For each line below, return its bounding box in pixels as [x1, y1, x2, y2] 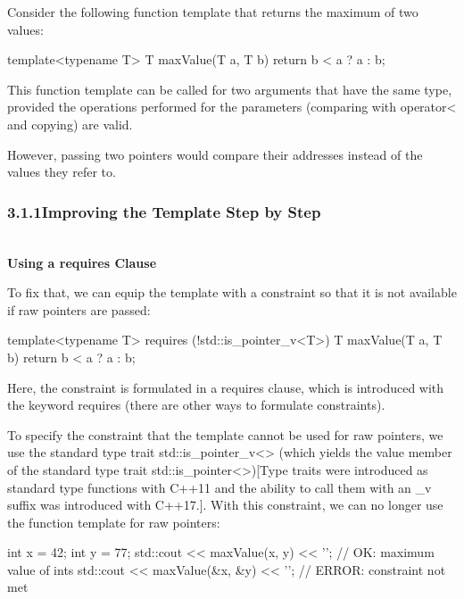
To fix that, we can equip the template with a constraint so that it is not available [7, 283, 457, 302]
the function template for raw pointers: [7, 512, 220, 531]
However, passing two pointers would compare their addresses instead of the [7, 145, 423, 163]
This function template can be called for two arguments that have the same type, [7, 79, 452, 98]
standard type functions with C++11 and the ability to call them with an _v [7, 478, 432, 496]
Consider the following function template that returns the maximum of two [7, 3, 418, 21]
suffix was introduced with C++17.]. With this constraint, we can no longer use [7, 495, 443, 514]
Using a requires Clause [7, 253, 157, 271]
